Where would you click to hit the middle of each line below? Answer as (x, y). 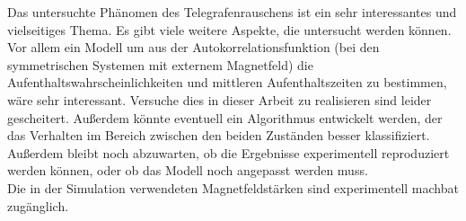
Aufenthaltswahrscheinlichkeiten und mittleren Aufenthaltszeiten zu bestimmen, (227, 82)
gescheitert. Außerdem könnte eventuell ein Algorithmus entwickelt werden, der (225, 117)
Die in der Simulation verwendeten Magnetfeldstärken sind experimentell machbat (233, 187)
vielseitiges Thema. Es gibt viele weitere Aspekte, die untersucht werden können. (229, 29)
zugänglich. (38, 205)
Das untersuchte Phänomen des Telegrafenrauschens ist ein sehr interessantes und (232, 12)
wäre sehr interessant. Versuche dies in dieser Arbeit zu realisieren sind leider (220, 99)
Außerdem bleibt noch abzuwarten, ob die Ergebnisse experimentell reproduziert (229, 152)
